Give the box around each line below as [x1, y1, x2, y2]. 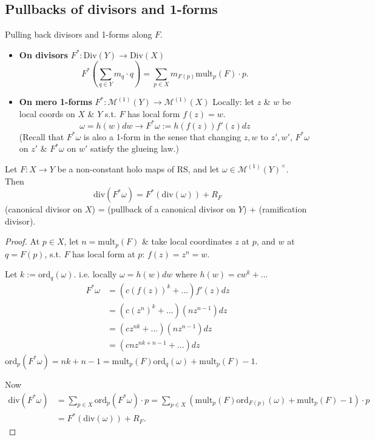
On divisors [19, 48, 68, 61]
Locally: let [212, 95, 254, 108]
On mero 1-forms [19, 95, 92, 108]
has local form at [72, 247, 135, 260]
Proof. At [5, 235, 40, 248]
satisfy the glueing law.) [90, 142, 179, 155]
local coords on [19, 107, 75, 120]
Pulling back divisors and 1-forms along [5, 28, 152, 41]
